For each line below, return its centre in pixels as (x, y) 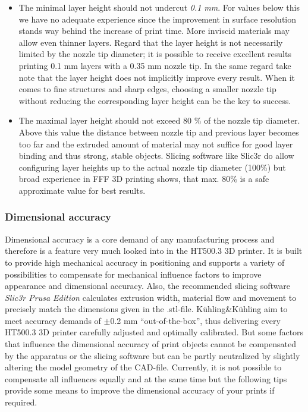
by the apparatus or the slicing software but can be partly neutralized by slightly (153, 355)
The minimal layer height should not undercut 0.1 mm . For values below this (159, 7)
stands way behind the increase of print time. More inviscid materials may (154, 31)
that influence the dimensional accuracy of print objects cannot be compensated (150, 344)
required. (21, 402)
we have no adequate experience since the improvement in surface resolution (158, 19)
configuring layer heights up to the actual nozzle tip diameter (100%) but (152, 167)
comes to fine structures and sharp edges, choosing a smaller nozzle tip (147, 89)
